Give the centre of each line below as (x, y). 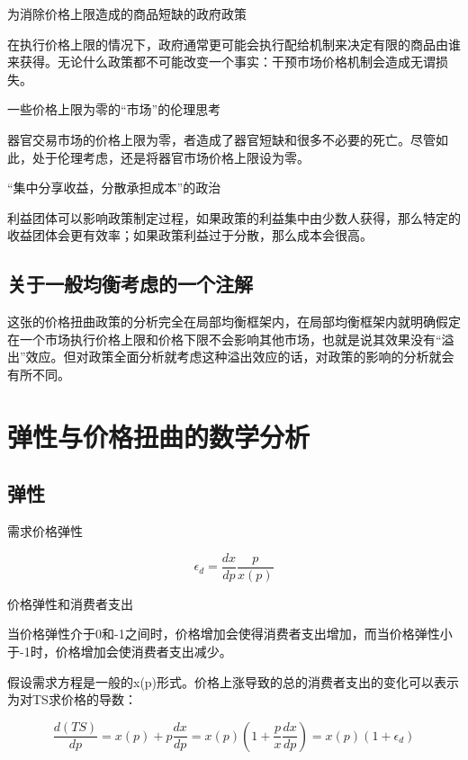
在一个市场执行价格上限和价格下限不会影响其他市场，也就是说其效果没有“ (225, 339)
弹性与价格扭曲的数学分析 (159, 436)
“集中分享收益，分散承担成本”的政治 (114, 188)
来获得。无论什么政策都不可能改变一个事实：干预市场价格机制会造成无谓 (221, 62)
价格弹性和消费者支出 (70, 603)
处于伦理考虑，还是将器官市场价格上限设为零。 (171, 157)
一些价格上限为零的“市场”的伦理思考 (114, 109)
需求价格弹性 (45, 531)
